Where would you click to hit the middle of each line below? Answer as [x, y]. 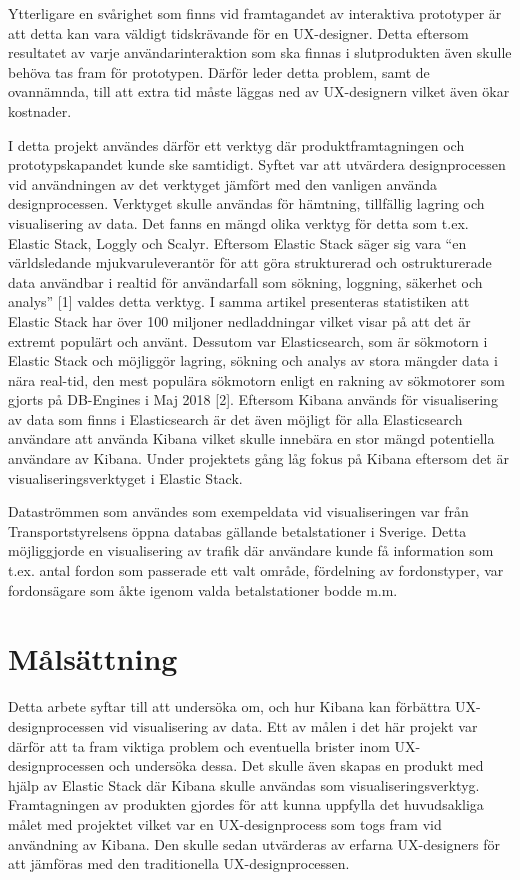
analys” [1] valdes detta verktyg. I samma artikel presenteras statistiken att [239, 301]
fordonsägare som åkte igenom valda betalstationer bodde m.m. [203, 589]
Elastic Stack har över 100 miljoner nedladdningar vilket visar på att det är [239, 320]
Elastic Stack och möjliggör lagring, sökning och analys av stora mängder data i [253, 360]
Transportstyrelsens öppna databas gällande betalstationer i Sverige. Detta [237, 530]
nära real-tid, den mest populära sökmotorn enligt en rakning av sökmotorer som [256, 379]
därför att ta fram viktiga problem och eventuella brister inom [199, 745]
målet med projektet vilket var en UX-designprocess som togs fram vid [225, 823]
